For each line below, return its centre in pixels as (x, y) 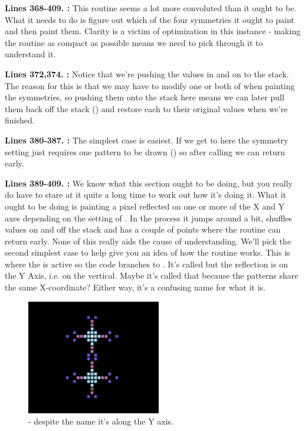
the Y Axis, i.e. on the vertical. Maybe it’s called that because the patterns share (152, 275)
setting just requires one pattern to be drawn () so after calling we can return (145, 151)
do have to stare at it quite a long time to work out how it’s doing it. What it (145, 195)
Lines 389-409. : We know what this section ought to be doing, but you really (149, 183)
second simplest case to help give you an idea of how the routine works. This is (147, 252)
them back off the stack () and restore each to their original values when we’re (146, 108)
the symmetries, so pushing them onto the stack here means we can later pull (145, 97)
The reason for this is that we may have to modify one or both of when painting (150, 85)
